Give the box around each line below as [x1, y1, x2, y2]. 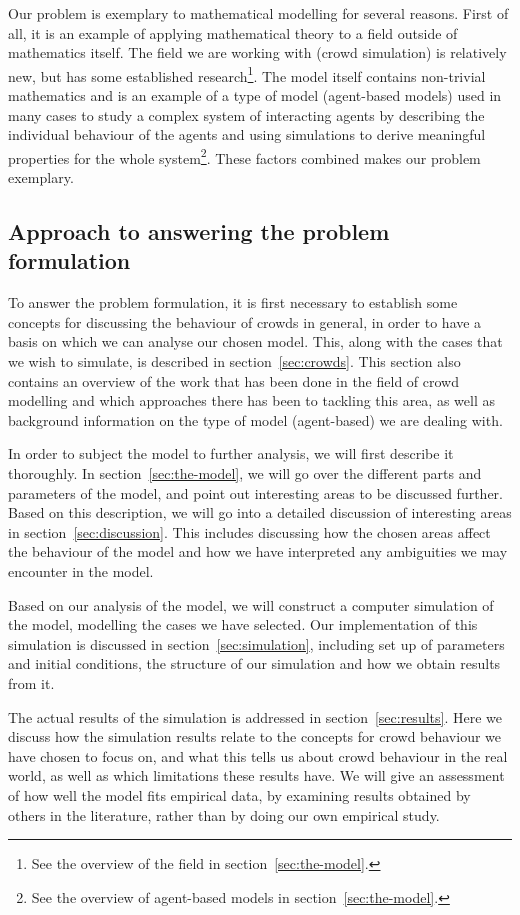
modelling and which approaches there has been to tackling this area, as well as [8, 390, 495, 411]
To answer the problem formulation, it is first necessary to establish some [8, 292, 458, 313]
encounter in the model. [8, 560, 154, 581]
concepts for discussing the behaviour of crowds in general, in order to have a [8, 311, 482, 332]
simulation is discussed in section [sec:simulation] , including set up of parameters [8, 633, 505, 654]
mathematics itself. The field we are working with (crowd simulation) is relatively [8, 42, 507, 63]
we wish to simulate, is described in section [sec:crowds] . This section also [8, 351, 461, 372]
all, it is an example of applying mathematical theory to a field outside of [8, 22, 458, 43]
